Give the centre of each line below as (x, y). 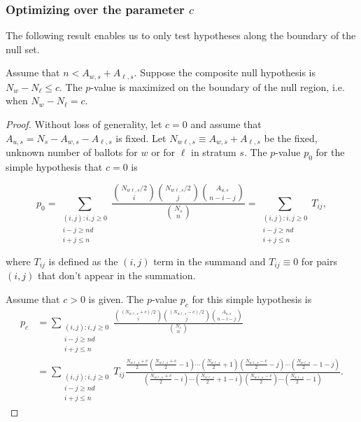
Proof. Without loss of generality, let (84, 124)
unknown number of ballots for (72, 152)
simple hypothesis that (54, 166)
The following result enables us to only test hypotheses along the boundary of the (181, 35)
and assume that (226, 124)
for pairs (319, 261)
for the (330, 152)
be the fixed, (291, 138)
